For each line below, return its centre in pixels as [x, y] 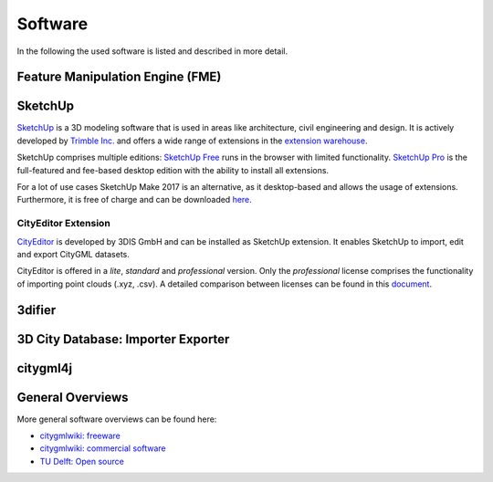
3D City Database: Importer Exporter [123, 339]
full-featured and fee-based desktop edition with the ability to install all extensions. [173, 170]
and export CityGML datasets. [73, 254]
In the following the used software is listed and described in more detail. [152, 51]
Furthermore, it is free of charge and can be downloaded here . [135, 200]
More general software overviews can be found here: [117, 419]
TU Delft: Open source [82, 461]
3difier [37, 310]
